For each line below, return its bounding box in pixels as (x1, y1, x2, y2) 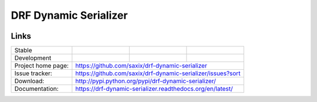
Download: (14, 77, 45, 85)
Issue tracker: (14, 69, 52, 77)
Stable (14, 46, 32, 55)
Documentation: (14, 85, 59, 93)
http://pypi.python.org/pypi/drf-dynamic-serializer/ (75, 77, 217, 85)
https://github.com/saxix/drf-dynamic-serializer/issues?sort (75, 69, 241, 77)
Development (14, 54, 52, 62)
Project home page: (14, 62, 69, 70)
